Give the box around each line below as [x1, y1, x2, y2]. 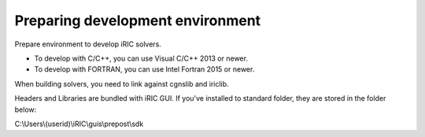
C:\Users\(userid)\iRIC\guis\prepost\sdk [14, 119, 144, 128]
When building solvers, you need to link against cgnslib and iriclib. [14, 79, 229, 88]
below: [14, 105, 37, 114]
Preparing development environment [14, 12, 261, 29]
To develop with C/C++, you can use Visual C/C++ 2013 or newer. [34, 54, 248, 63]
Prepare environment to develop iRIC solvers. [14, 39, 161, 49]
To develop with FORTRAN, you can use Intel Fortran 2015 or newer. [34, 65, 255, 74]
